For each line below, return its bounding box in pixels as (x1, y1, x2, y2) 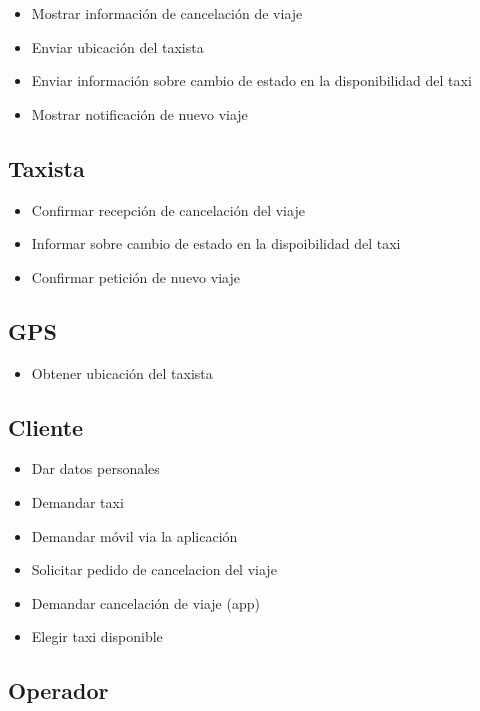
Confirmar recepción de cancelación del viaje (31, 199, 305, 220)
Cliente (8, 411, 84, 442)
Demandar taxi (31, 491, 124, 512)
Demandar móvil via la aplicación (31, 525, 238, 546)
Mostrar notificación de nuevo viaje (31, 103, 248, 124)
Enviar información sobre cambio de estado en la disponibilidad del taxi (31, 70, 472, 91)
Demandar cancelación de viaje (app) (31, 592, 260, 613)
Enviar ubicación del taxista (31, 36, 204, 57)
